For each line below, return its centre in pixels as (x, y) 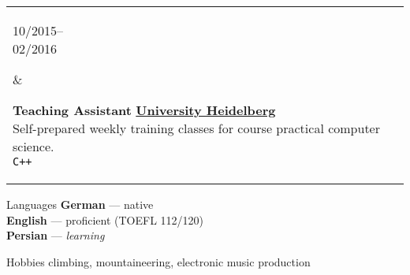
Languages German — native (80, 204)
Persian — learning (56, 235)
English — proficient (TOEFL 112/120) (105, 219)
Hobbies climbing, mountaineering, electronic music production (158, 261)
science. (34, 146)
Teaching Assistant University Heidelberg (144, 110)
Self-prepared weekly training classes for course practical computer (196, 128)
